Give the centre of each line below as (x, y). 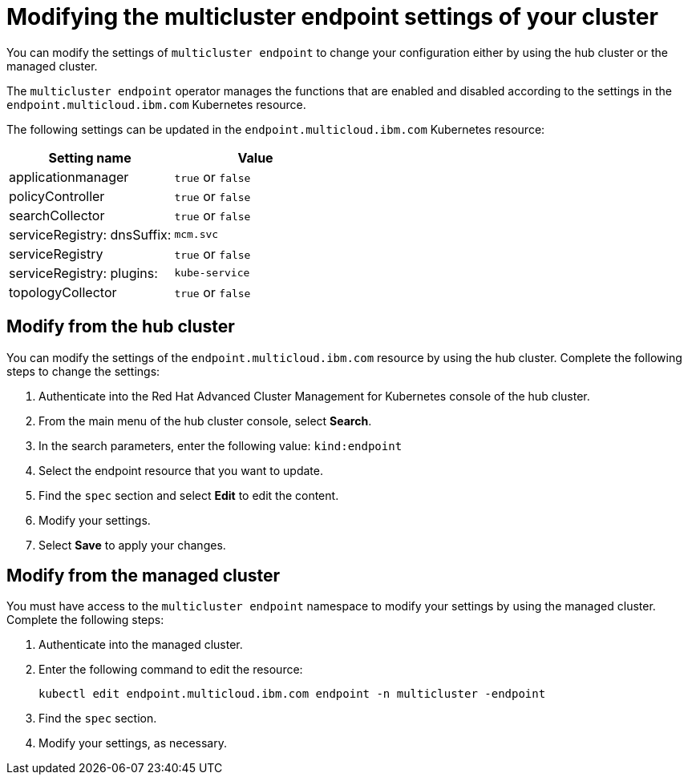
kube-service (212, 273)
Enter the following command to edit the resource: (171, 670)
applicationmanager (69, 177)
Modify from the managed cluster (144, 576)
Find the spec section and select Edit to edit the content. (189, 495)
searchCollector (57, 215)
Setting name (90, 157)
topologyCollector (63, 292)
